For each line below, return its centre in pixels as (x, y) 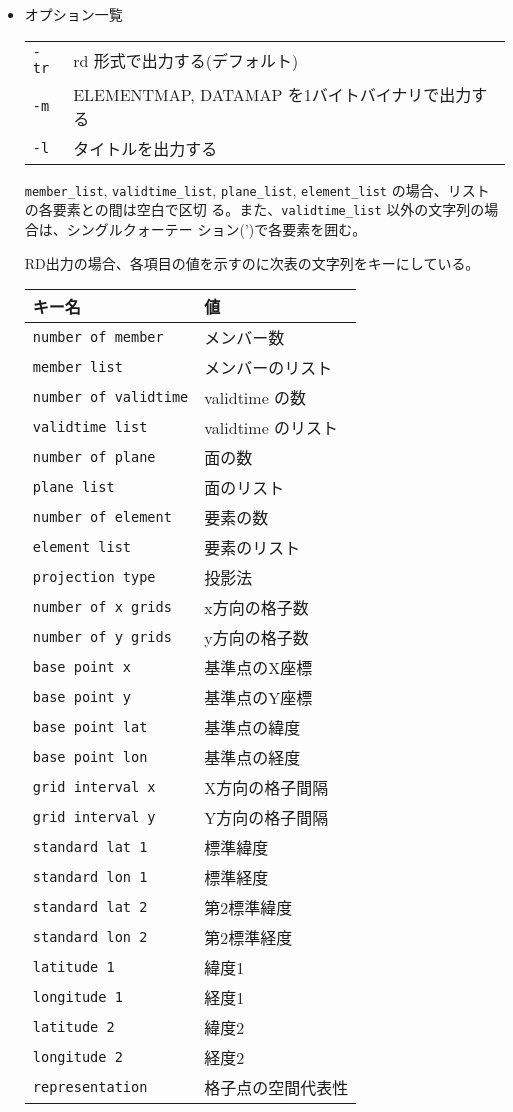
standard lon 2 (90, 937)
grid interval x (94, 787)
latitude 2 (73, 1027)
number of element (102, 517)
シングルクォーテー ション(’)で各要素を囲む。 (216, 228)
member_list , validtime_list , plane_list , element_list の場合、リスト (257, 189)
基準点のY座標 (258, 698)
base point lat (90, 727)
